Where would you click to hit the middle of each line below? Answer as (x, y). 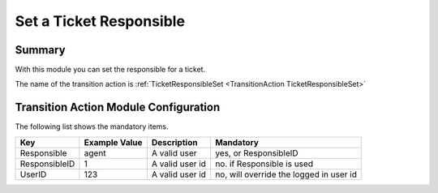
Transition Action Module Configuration (118, 107)
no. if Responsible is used (264, 164)
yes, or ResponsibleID (257, 152)
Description (174, 142)
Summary (40, 50)
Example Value (113, 142)
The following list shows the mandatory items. (92, 127)
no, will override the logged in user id (286, 174)
